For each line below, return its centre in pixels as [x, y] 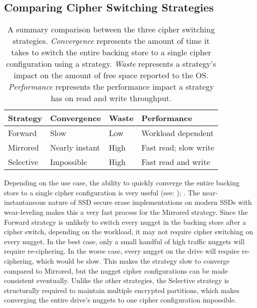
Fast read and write [176, 162]
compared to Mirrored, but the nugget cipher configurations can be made [116, 270]
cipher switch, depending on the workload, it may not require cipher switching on [128, 231]
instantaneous [25, 202]
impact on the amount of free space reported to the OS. [111, 75]
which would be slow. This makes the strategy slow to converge [133, 260]
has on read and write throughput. [111, 98]
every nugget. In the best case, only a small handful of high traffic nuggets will [124, 241]
